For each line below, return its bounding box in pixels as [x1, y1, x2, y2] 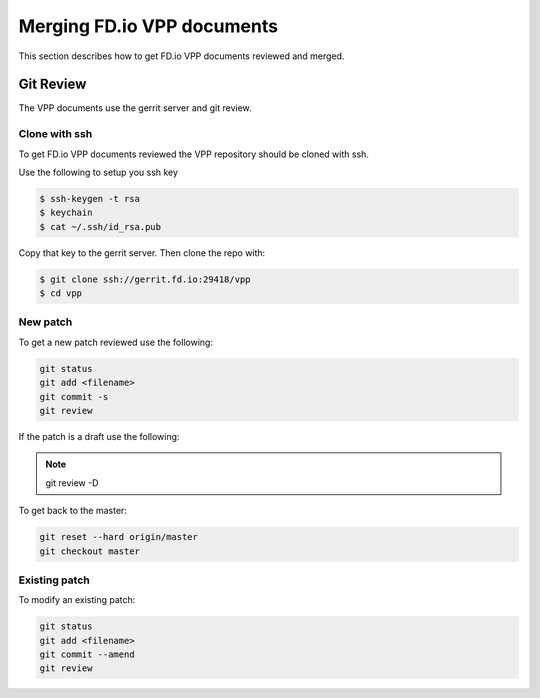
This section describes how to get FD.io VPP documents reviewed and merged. [18, 50, 345, 62]
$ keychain [39, 207, 93, 219]
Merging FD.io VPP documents [18, 15, 279, 37]
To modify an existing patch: [18, 594, 136, 606]
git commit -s [39, 391, 109, 402]
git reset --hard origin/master [39, 531, 199, 543]
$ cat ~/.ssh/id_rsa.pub [39, 221, 162, 232]
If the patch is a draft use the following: [18, 430, 180, 442]
